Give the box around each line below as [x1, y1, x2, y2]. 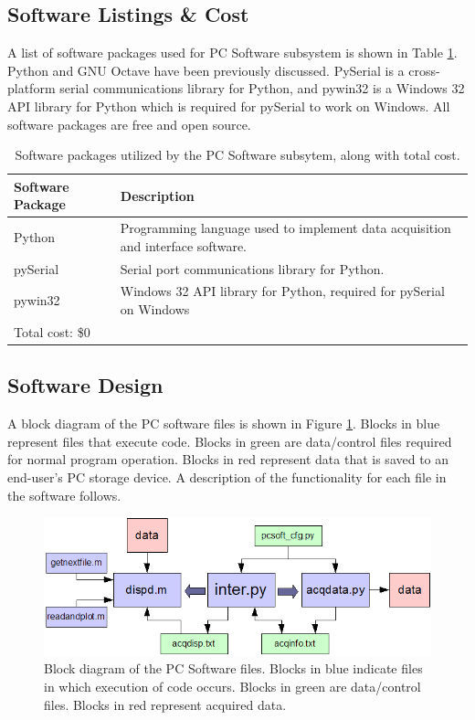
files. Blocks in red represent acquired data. [44, 694, 287, 714]
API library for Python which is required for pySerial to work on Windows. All [7, 96, 450, 115]
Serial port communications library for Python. [120, 259, 385, 278]
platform [7, 79, 56, 98]
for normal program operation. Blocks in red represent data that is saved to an [7, 450, 449, 469]
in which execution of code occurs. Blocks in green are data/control [44, 676, 421, 695]
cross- [408, 60, 440, 79]
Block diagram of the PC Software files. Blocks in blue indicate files [44, 659, 423, 678]
